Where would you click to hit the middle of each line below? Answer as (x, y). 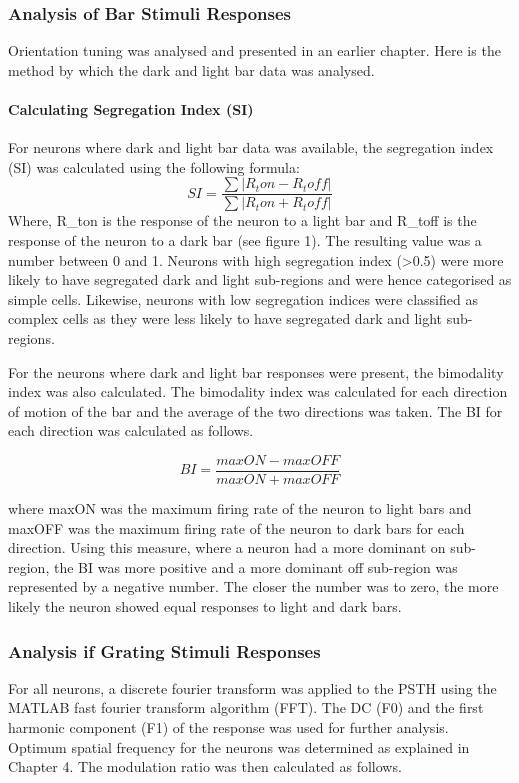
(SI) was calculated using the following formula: (154, 166)
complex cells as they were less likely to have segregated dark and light (225, 318)
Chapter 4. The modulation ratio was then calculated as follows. (205, 766)
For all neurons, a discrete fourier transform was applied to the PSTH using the (252, 687)
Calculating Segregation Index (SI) (131, 109)
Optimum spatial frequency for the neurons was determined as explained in (239, 746)
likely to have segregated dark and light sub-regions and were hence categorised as (260, 279)
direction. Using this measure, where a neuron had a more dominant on (227, 547)
